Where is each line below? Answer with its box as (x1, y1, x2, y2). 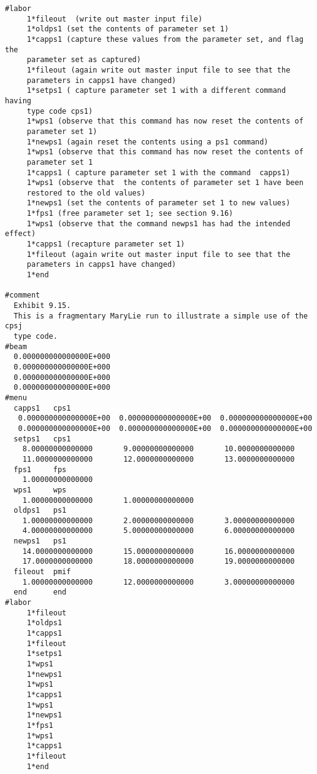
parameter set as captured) (26, 55, 141, 65)
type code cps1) (26, 106, 93, 116)
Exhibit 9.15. (13, 301, 71, 310)
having (5, 96, 31, 105)
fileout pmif (13, 567, 71, 577)
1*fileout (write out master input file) (26, 14, 203, 23)
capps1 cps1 (13, 403, 71, 413)
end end (13, 588, 67, 597)
